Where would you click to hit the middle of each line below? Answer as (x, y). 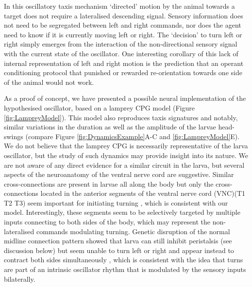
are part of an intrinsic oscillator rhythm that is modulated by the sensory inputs (125, 269)
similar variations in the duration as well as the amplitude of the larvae (110, 127)
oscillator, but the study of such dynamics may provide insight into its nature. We (126, 155)
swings (14, 136)
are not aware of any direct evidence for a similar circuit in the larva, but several (124, 165)
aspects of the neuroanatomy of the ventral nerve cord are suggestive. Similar (119, 174)
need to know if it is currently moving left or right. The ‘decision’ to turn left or (123, 34)
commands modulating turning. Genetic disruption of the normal (133, 231)
